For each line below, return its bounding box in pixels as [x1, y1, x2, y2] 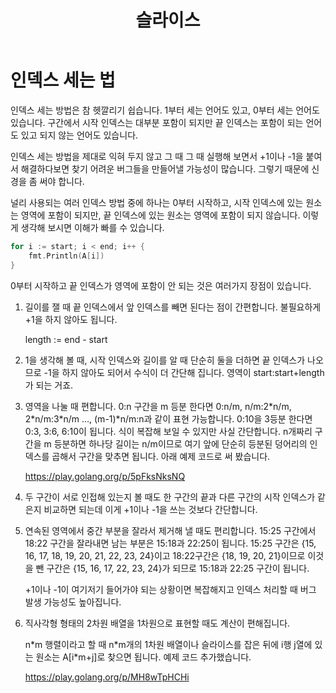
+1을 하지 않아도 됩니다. [24, 313, 118, 325]
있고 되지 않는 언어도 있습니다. [20, 129, 139, 141]
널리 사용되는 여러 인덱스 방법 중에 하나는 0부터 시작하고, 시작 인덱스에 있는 [10, 196, 304, 208]
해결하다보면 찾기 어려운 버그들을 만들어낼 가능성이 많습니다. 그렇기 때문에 [20, 162, 310, 175]
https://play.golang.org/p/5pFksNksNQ [24, 470, 186, 482]
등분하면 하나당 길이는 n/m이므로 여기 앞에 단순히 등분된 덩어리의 [53, 437, 308, 450]
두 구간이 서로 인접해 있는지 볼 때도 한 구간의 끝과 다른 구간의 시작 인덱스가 [24, 491, 316, 503]
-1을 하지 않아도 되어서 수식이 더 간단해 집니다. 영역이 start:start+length [43, 366, 325, 378]
